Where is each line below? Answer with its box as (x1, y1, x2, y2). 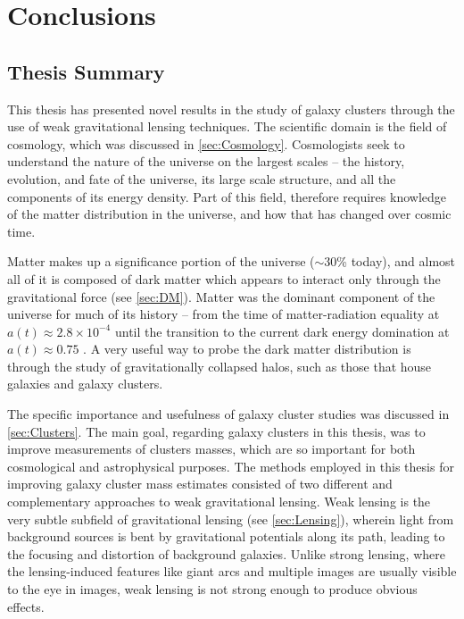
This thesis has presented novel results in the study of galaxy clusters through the (7, 99, 455, 118)
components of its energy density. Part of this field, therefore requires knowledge (7, 187, 446, 205)
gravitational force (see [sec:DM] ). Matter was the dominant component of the (7, 287, 435, 305)
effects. (7, 597, 45, 615)
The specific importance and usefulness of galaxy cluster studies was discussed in (7, 405, 450, 423)
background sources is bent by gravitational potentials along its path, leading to (7, 527, 445, 546)
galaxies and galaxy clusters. (7, 374, 163, 393)
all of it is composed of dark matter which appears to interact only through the (7, 269, 441, 288)
